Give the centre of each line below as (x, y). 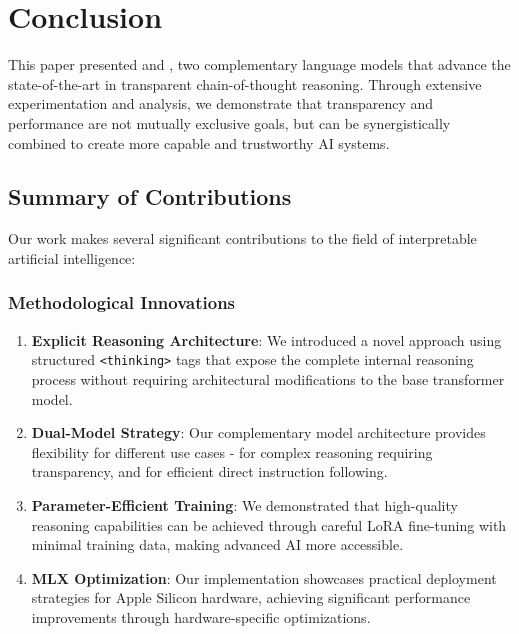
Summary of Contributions (150, 196)
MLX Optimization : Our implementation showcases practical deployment (264, 577)
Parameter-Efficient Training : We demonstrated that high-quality (244, 504)
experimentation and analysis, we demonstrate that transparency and (221, 103)
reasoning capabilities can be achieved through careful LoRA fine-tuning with (269, 524)
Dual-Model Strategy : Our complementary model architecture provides (258, 432)
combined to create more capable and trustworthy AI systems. (199, 142)
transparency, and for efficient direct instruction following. (209, 471)
